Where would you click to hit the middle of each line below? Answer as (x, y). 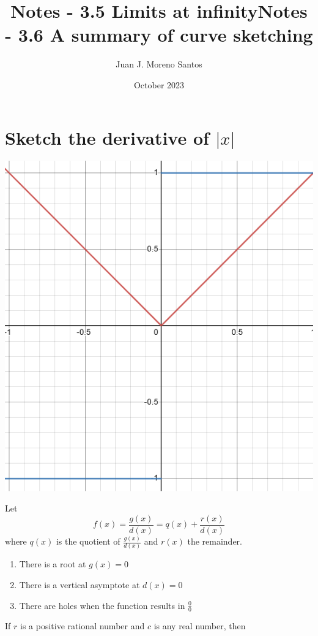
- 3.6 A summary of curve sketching (159, 35)
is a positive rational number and (82, 626)
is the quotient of (88, 541)
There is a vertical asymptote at (79, 585)
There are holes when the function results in (102, 605)
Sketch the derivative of (107, 137)
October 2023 (159, 84)
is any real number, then (200, 626)
